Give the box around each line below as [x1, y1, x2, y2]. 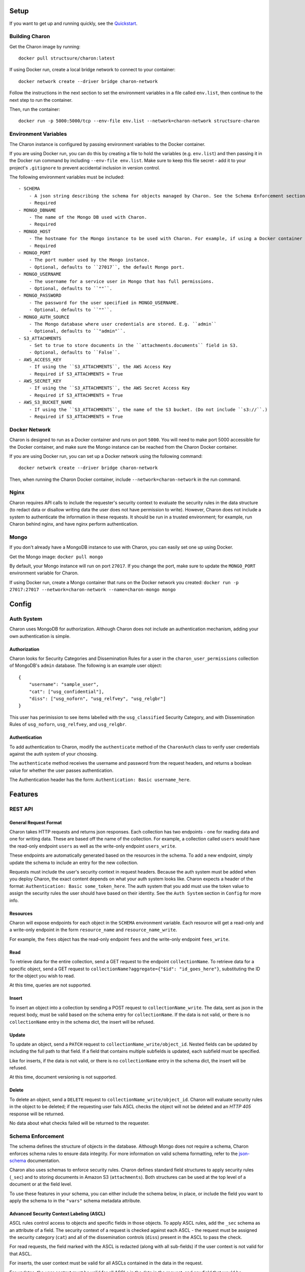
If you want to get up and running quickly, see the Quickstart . [9, 20, 138, 26]
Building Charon [9, 33, 50, 40]
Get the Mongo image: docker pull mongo [9, 554, 103, 560]
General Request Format [9, 819, 62, 825]
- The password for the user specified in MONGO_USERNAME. [28, 300, 179, 305]
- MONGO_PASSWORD [18, 293, 62, 299]
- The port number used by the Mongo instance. [28, 257, 150, 263]
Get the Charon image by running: [9, 43, 81, 49]
